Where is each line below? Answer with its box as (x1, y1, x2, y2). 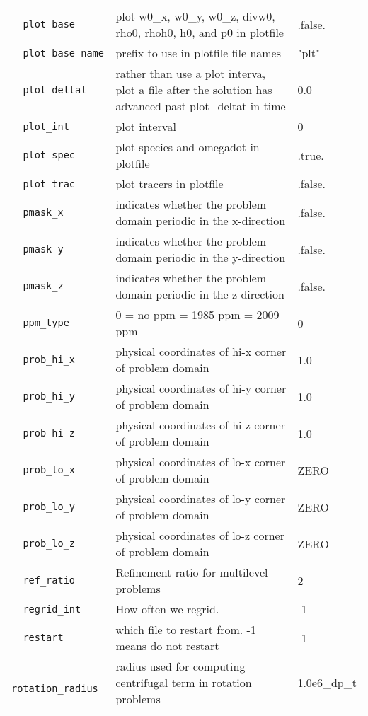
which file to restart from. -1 (115, 621, 256, 637)
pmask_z (23, 280, 64, 291)
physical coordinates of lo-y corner (115, 490, 286, 507)
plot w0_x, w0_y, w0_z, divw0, (115, 8, 275, 24)
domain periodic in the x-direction (115, 212, 286, 229)
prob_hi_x (23, 354, 76, 365)
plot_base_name (23, 47, 104, 59)
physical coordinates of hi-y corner (115, 380, 287, 396)
